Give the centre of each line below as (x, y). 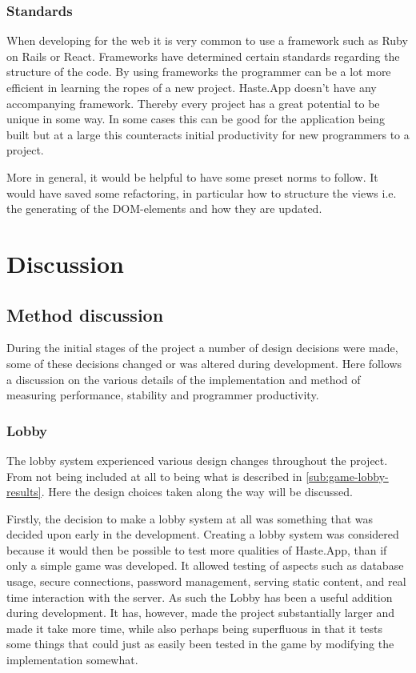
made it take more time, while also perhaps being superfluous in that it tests (194, 628)
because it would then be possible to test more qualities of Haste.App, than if (197, 549)
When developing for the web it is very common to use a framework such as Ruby (207, 40)
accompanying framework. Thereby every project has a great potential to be (193, 103)
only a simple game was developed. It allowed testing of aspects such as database (205, 565)
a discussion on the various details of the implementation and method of (184, 379)
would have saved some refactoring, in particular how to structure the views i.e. (202, 192)
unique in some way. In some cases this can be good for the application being (196, 119)
